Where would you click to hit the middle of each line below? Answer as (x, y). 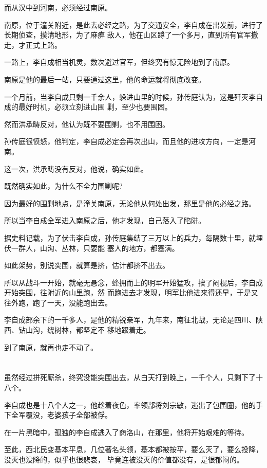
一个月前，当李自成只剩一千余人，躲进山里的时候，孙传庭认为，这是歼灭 (126, 96)
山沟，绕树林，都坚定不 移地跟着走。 (88, 330)
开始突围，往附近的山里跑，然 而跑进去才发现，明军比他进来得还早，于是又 (131, 292)
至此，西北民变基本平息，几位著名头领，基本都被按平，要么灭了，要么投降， (133, 449)
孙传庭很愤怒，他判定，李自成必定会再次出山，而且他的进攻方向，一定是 (126, 141)
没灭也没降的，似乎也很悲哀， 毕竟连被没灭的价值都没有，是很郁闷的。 (124, 459)
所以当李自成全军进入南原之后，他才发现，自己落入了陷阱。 (105, 220)
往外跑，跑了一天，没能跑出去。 (58, 302)
